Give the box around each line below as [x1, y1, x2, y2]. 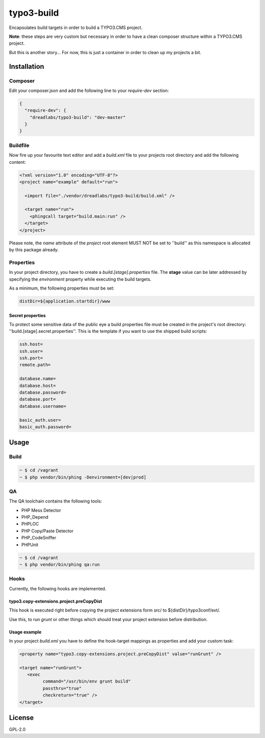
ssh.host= [19, 342, 43, 347]
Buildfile [9, 142, 29, 148]
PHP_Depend [21, 514, 49, 520]
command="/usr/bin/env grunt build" [42, 679, 131, 684]
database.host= [19, 383, 56, 388]
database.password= [19, 390, 66, 395]
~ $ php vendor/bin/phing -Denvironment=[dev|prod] [19, 474, 147, 480]
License [9, 713, 34, 722]
